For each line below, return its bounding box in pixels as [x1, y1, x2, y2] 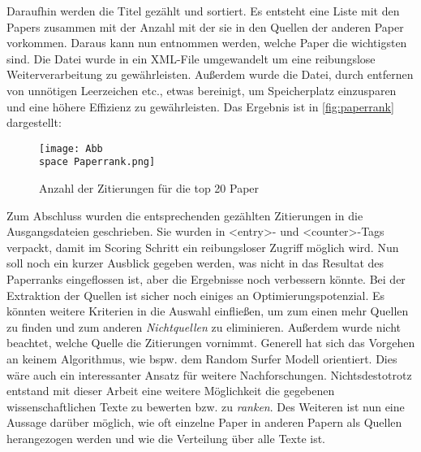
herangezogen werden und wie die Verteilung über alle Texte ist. [6, 429, 326, 446]
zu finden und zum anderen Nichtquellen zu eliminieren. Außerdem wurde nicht [6, 318, 401, 335]
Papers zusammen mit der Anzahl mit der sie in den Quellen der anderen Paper [6, 18, 404, 35]
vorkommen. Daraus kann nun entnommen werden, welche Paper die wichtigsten [6, 34, 407, 51]
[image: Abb [39, 142, 103, 154]
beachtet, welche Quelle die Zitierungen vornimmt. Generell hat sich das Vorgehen [6, 334, 415, 351]
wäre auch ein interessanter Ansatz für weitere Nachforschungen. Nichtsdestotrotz [6, 366, 412, 383]
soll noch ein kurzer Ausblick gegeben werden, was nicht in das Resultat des [6, 254, 384, 272]
